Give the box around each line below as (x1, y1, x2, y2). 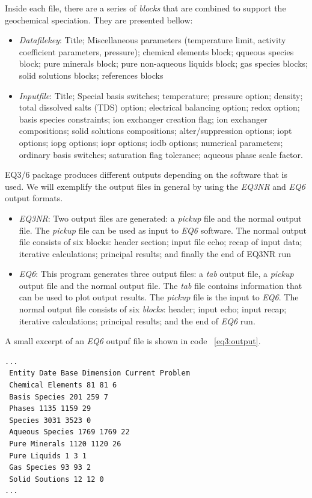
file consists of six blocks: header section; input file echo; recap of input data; (19, 235, 302, 248)
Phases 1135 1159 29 (9, 404, 91, 413)
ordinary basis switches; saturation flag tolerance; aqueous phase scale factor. (19, 148, 303, 160)
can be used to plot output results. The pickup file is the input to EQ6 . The (19, 291, 299, 303)
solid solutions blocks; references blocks (19, 68, 164, 81)
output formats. (5, 192, 63, 204)
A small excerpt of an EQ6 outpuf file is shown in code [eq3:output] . (5, 335, 261, 347)
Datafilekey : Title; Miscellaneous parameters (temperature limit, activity (19, 34, 286, 46)
